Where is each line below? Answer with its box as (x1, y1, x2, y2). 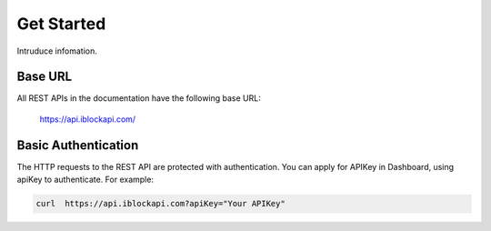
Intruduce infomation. (16, 45, 97, 56)
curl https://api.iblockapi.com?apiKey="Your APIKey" (35, 198, 286, 209)
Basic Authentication (16, 137, 139, 153)
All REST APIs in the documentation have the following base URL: (16, 93, 261, 104)
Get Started (16, 14, 106, 34)
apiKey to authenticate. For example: (16, 174, 155, 186)
